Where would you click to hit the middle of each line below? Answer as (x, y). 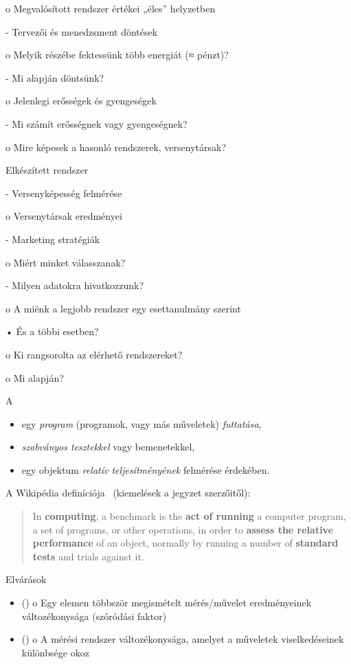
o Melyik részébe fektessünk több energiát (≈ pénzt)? (117, 55)
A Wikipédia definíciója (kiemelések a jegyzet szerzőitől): (128, 493)
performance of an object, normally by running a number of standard (185, 543)
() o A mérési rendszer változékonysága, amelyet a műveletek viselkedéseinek (183, 639)
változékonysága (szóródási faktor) (94, 616)
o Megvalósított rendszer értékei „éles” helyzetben (111, 8)
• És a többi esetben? (52, 331)
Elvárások (26, 579)
